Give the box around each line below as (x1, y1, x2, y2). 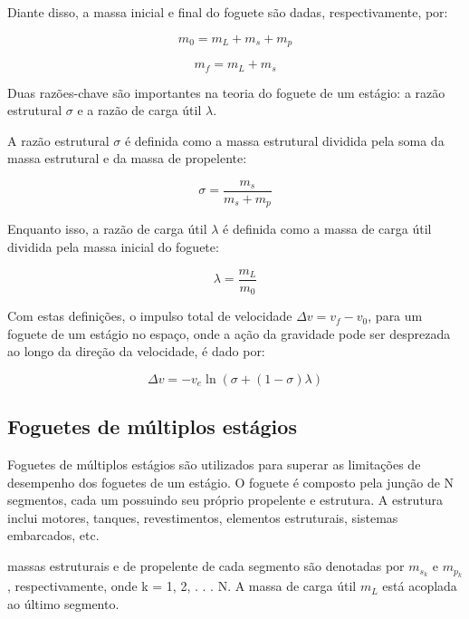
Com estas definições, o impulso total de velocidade (7, 306, 292, 325)
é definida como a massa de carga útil (223, 219, 432, 238)
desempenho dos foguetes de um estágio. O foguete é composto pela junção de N (7, 472, 455, 491)
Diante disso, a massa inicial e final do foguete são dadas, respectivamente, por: (7, 3, 448, 21)
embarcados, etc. (7, 526, 100, 545)
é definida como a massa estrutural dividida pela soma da (124, 131, 445, 150)
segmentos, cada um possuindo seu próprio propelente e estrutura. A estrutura (7, 490, 444, 509)
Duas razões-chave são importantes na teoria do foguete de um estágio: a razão (7, 82, 445, 102)
